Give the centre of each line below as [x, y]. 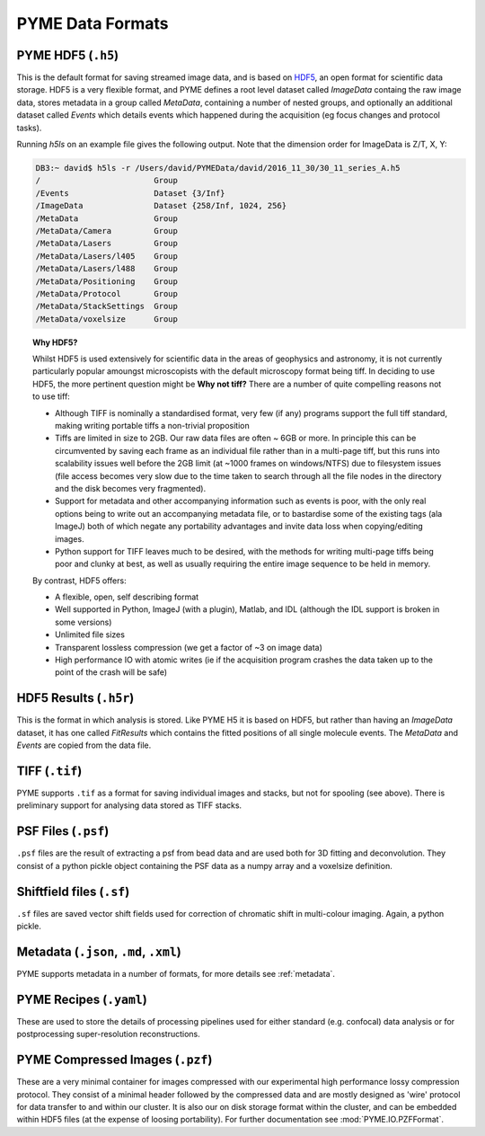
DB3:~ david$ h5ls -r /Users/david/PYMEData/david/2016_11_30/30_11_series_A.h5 [218, 168]
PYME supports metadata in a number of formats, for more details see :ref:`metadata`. [176, 973]
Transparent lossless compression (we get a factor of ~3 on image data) [189, 647]
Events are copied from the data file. [84, 745]
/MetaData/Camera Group [107, 231]
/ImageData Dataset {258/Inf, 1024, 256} [161, 206]
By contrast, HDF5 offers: [79, 581]
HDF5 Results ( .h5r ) [75, 698]
